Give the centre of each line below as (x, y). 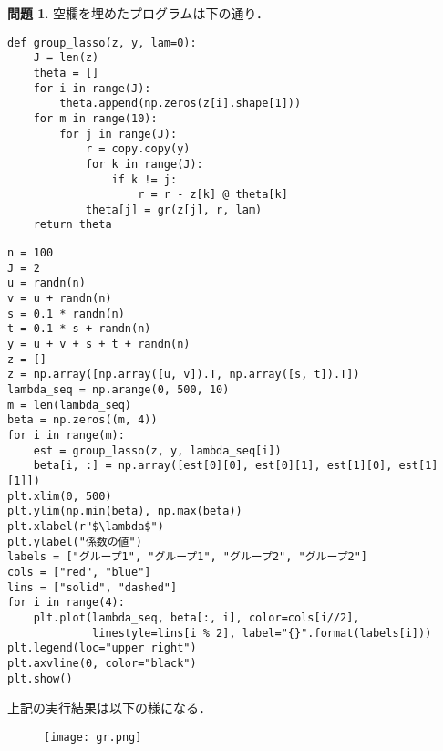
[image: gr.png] (93, 737)
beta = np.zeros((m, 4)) (82, 420)
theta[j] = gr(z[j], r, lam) (174, 209)
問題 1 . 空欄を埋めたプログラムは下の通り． (138, 13)
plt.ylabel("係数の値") (75, 542)
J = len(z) (66, 58)
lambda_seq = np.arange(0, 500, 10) (118, 390)
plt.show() (40, 678)
